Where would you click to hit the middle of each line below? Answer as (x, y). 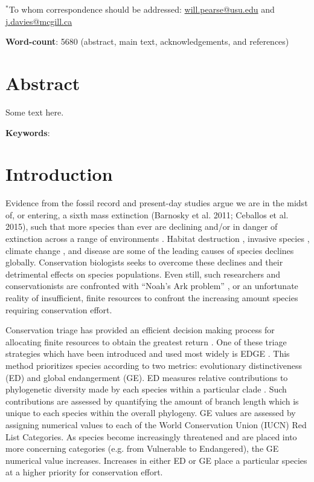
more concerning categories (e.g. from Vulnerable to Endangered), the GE (142, 448)
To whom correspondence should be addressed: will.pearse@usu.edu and (142, 9)
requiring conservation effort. (59, 309)
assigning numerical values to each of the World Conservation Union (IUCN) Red (156, 424)
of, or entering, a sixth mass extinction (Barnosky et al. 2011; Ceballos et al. (147, 214)
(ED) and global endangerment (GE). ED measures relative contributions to (147, 377)
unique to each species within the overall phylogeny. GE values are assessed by (151, 413)
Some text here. (35, 112)
